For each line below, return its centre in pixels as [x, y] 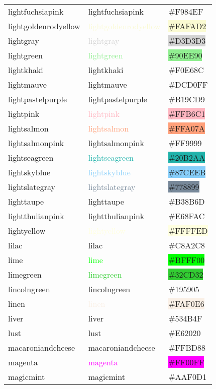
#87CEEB [187, 172]
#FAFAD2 [187, 26]
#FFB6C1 [187, 114]
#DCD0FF [188, 84]
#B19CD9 [187, 99]
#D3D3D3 [187, 41]
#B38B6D [187, 201]
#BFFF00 [187, 260]
